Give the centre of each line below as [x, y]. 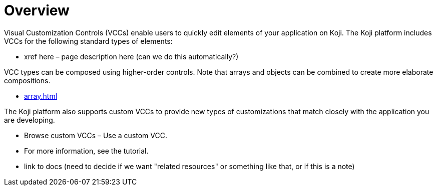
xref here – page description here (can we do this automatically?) [131, 56]
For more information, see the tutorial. [86, 151]
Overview [37, 10]
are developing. [30, 120]
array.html [41, 96]
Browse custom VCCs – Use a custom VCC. [96, 135]
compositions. [27, 80]
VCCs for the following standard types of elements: [88, 41]
